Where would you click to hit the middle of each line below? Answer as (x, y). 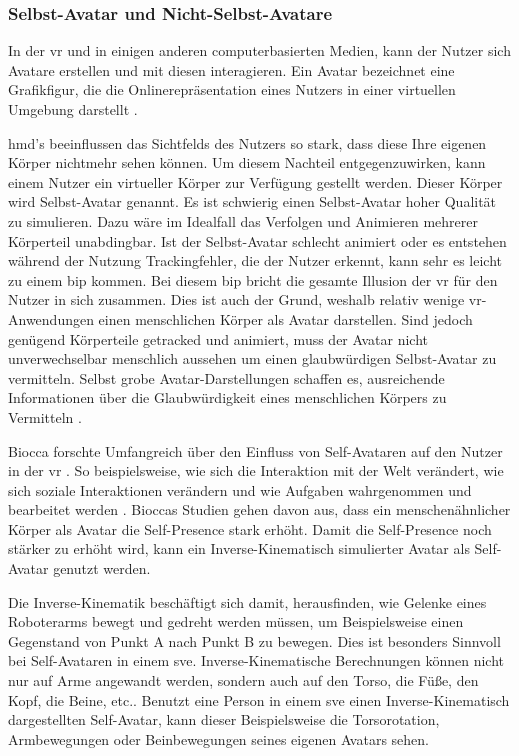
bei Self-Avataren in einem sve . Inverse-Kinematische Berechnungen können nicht (256, 660)
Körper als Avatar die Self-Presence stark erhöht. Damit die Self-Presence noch (250, 528)
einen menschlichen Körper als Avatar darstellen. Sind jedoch (285, 318)
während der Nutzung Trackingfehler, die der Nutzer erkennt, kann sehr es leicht (255, 260)
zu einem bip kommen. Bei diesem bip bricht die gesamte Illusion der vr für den (253, 279)
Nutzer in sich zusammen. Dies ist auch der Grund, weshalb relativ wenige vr (245, 299)
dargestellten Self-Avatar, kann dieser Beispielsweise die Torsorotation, (224, 719)
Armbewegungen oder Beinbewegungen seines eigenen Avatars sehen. (218, 738)
